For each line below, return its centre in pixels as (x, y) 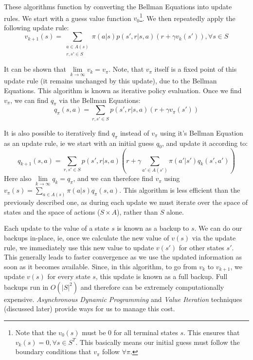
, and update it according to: (205, 143)
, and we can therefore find (113, 178)
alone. (175, 211)
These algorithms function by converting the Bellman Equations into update (118, 6)
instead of (135, 132)
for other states (201, 247)
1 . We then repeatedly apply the (187, 17)
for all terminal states (146, 332)
